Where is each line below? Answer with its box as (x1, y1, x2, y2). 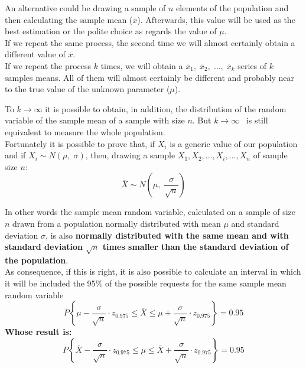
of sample (253, 149, 288, 161)
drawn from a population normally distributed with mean (12, 217, 221, 229)
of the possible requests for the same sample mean (105, 277, 287, 289)
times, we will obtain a (100, 59, 183, 71)
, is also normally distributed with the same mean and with (45, 229, 289, 241)
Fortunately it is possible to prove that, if (5, 137, 155, 149)
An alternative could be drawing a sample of (5, 2, 166, 14)
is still (246, 114, 268, 126)
